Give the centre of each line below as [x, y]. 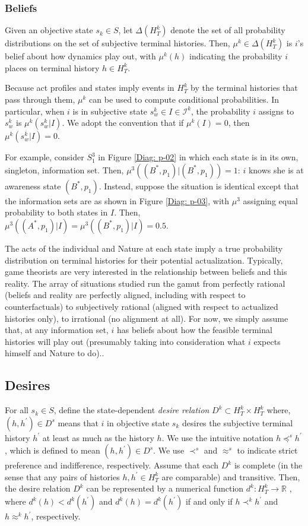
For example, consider [45, 157]
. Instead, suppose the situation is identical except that [199, 186]
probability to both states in [56, 212]
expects [267, 341]
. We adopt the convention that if [123, 123]
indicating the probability [236, 56]
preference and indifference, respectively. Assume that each [112, 465]
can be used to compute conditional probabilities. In [184, 99]
